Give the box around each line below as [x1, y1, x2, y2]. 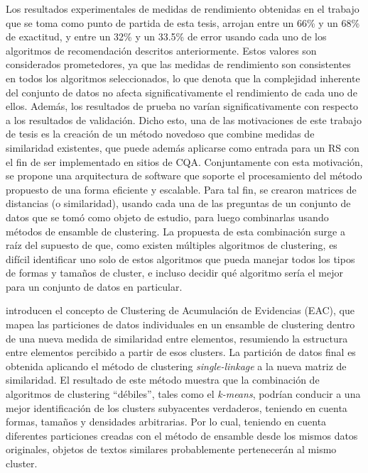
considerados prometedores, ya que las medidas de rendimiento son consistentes [6, 57, 351, 72]
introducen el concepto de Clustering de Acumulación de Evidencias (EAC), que [6, 303, 355, 318]
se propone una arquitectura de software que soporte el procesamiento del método [6, 168, 362, 183]
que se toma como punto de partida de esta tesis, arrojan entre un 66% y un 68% [6, 15, 360, 30]
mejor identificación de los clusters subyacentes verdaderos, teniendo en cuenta [6, 400, 347, 415]
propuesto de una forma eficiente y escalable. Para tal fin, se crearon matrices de [6, 182, 357, 196]
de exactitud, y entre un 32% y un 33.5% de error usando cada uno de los [6, 29, 327, 44]
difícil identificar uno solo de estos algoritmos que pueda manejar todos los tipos [6, 251, 355, 266]
